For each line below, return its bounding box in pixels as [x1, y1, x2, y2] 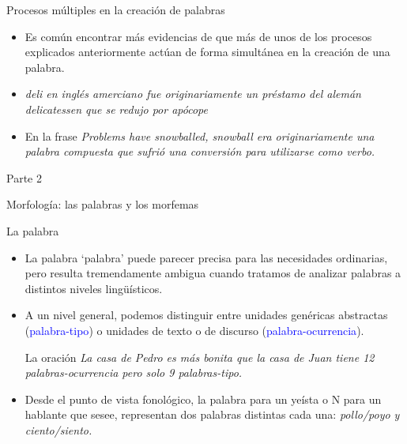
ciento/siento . [24, 421, 92, 438]
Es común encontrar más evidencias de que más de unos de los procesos [24, 28, 372, 44]
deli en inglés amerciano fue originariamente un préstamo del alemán [24, 85, 361, 102]
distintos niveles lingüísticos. [24, 280, 163, 296]
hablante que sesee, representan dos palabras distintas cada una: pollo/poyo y [24, 406, 400, 423]
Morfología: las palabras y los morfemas [6, 196, 199, 213]
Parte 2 [6, 169, 42, 186]
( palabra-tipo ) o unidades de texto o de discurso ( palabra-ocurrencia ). [24, 322, 364, 338]
